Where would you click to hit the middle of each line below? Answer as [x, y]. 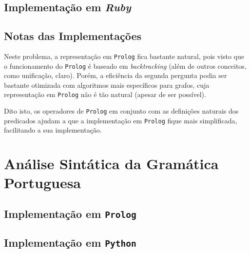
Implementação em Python [70, 243]
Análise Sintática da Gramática [111, 164]
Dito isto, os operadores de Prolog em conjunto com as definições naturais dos [121, 111]
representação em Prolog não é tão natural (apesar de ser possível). [105, 94]
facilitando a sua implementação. [53, 130]
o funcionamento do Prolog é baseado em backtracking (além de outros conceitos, [125, 66]
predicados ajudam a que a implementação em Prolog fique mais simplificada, [121, 120]
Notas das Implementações [73, 36]
